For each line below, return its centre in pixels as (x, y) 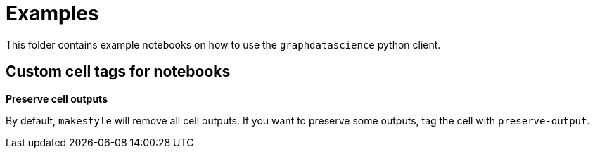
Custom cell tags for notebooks (118, 72)
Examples (52, 13)
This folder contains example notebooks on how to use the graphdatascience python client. (223, 44)
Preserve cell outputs (57, 98)
